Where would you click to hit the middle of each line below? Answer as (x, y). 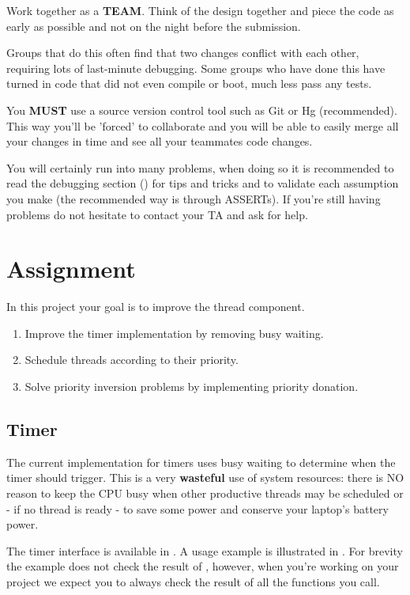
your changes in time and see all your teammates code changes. (160, 141)
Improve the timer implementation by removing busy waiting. (174, 333)
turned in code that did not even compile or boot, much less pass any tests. (189, 83)
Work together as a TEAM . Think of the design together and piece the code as (200, 10)
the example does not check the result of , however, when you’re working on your (203, 566)
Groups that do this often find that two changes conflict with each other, (183, 53)
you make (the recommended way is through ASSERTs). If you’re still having (194, 198)
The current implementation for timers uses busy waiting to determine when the (201, 462)
